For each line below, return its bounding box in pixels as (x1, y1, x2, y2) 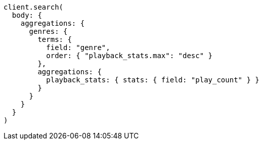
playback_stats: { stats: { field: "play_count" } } (46, 76, 259, 84)
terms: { (37, 35, 72, 43)
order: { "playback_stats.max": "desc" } (46, 52, 213, 60)
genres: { (29, 27, 68, 35)
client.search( (4, 3, 64, 11)
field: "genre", (46, 43, 110, 52)
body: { (12, 11, 42, 19)
